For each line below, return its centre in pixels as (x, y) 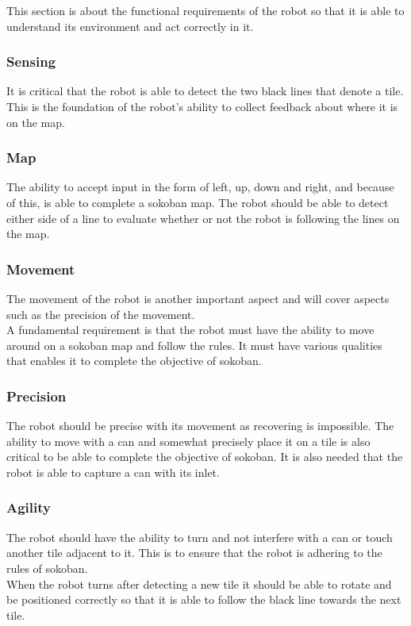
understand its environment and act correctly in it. (130, 26)
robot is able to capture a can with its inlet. (113, 472)
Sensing (31, 61)
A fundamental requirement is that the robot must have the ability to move (190, 330)
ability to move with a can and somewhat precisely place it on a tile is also (188, 441)
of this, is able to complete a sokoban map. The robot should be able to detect (198, 202)
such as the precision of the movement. (101, 314)
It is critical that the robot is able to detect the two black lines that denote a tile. (205, 91)
